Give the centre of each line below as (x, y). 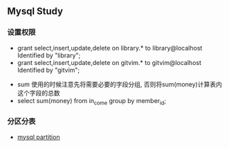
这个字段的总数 (38, 93)
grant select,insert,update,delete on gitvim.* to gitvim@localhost (109, 62)
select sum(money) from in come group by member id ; (92, 101)
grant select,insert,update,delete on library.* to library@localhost (110, 48)
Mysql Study (35, 11)
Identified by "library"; (49, 55)
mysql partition (38, 137)
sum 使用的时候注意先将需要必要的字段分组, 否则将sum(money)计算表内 (120, 84)
